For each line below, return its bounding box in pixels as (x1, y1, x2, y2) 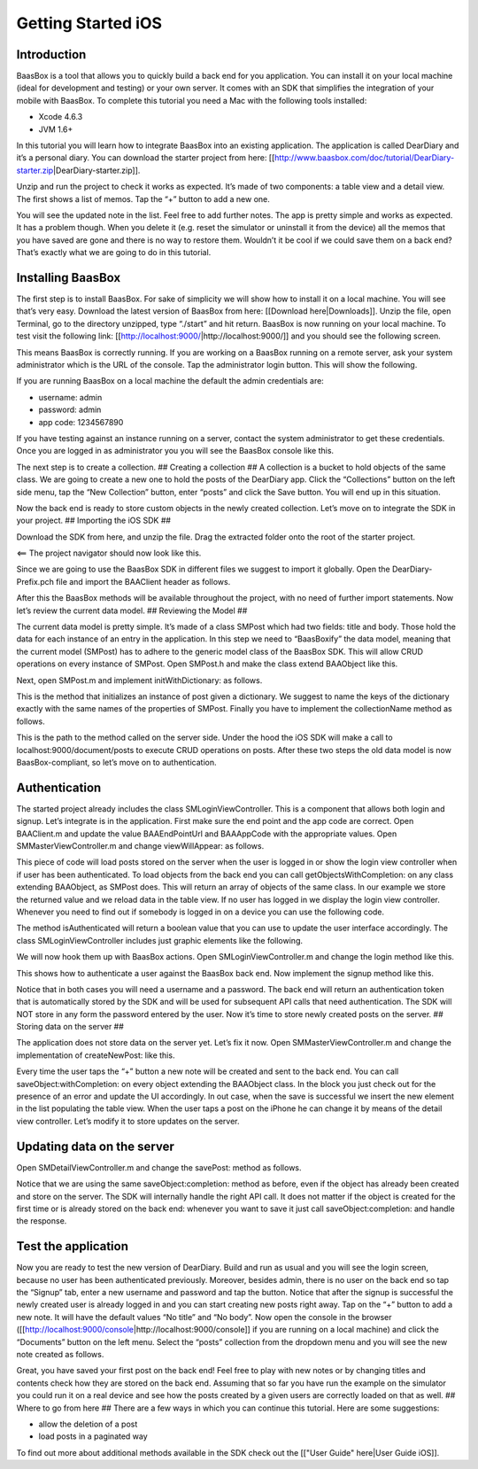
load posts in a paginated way (38, 1431, 148, 1442)
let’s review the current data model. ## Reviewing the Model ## (16, 605, 248, 616)
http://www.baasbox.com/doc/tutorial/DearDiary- (274, 152, 455, 163)
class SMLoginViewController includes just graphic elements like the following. (16, 935, 303, 945)
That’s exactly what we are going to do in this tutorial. (16, 247, 212, 258)
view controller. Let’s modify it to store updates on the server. (16, 1115, 240, 1126)
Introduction (16, 47, 87, 62)
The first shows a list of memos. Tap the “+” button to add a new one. (16, 193, 270, 204)
